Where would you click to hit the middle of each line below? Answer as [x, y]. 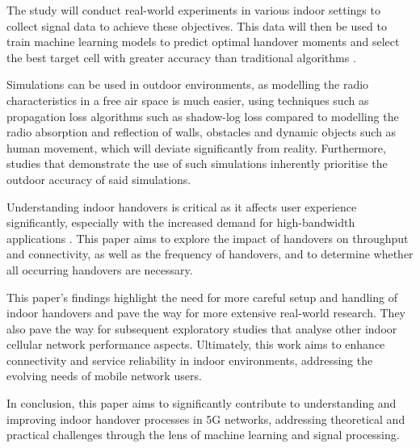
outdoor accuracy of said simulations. [99, 179]
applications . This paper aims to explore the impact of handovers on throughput [208, 238]
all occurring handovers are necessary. [100, 269]
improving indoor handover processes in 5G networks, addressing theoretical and [206, 419]
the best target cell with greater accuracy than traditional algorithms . [181, 57]
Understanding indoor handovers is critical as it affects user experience [182, 206]
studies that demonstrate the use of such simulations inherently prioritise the [197, 163]
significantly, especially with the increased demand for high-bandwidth [181, 222]
